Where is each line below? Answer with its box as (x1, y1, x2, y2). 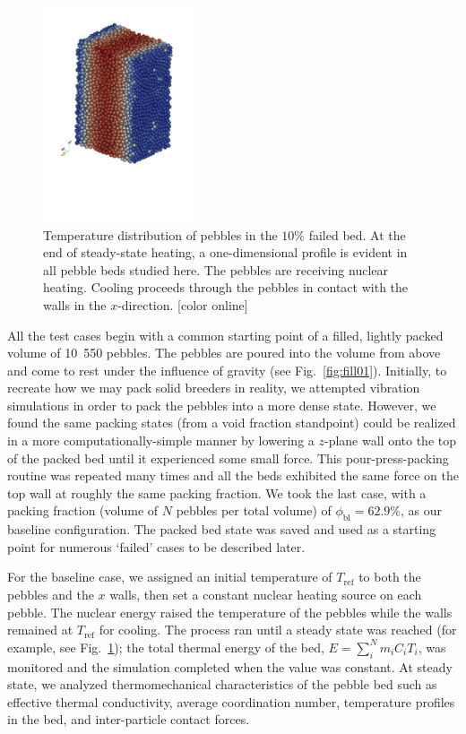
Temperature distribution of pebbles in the (43, 225, 278, 244)
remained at (7, 620, 73, 639)
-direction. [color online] (117, 295, 248, 314)
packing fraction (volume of (7, 501, 159, 520)
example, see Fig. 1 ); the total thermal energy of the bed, (7, 637, 324, 656)
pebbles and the (7, 585, 94, 604)
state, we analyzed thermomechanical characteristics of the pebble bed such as (7, 675, 437, 694)
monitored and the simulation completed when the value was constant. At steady (7, 657, 453, 676)
